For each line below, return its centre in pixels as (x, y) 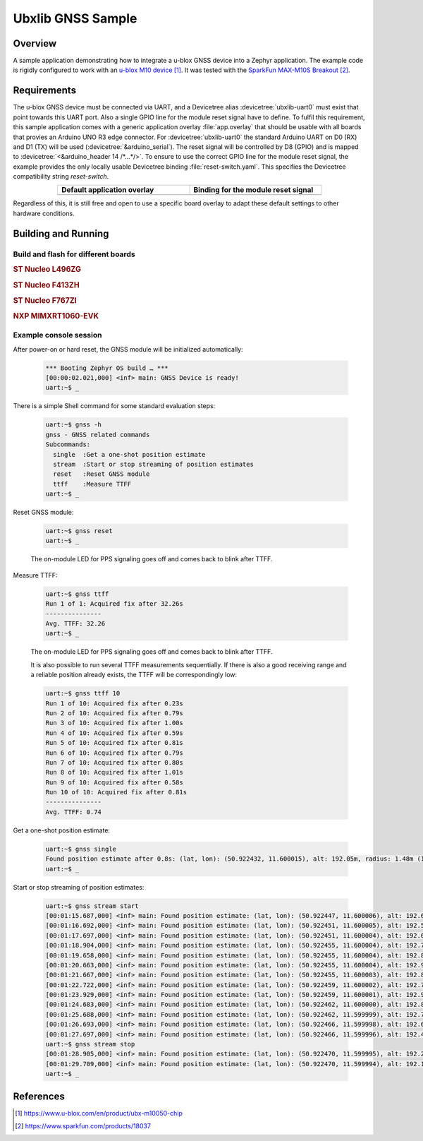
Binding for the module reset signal (253, 190)
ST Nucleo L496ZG (47, 270)
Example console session (57, 335)
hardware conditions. (44, 213)
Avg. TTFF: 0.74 (74, 812)
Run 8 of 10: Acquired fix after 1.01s (114, 772)
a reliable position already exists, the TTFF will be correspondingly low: (134, 675)
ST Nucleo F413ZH (47, 285)
